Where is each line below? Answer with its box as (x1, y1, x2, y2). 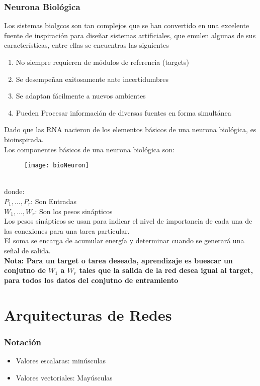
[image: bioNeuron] (24, 162, 89, 169)
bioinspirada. (4, 134, 44, 144)
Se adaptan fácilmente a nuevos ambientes (16, 90, 146, 101)
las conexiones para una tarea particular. (4, 225, 130, 236)
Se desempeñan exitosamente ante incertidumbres (16, 73, 169, 84)
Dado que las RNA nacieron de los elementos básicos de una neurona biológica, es (4, 124, 256, 135)
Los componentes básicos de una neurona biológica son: (4, 144, 175, 154)
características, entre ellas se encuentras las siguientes (4, 40, 169, 50)
